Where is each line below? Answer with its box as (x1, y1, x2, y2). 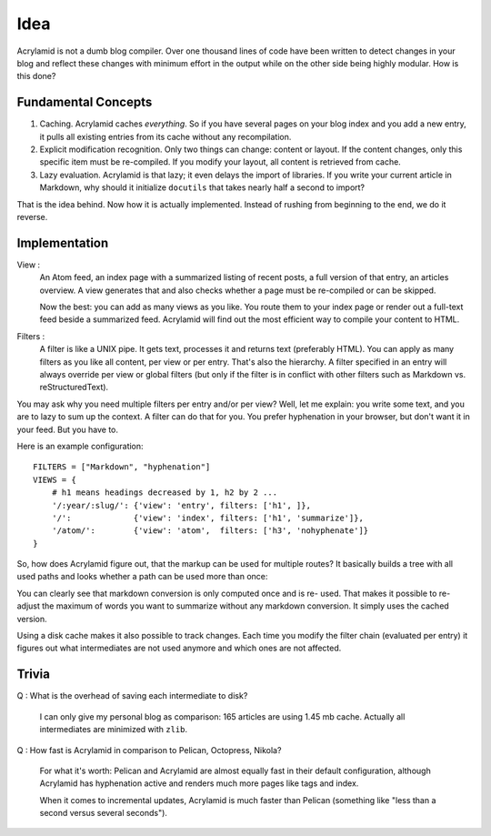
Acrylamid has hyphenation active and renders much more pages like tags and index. (39, 778, 359, 789)
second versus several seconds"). (39, 808, 168, 819)
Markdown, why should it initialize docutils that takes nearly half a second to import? (39, 182, 366, 193)
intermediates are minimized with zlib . (39, 724, 188, 735)
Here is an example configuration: (16, 440, 145, 451)
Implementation (16, 235, 109, 250)
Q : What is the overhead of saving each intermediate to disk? (16, 690, 248, 701)
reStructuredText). (39, 382, 109, 393)
